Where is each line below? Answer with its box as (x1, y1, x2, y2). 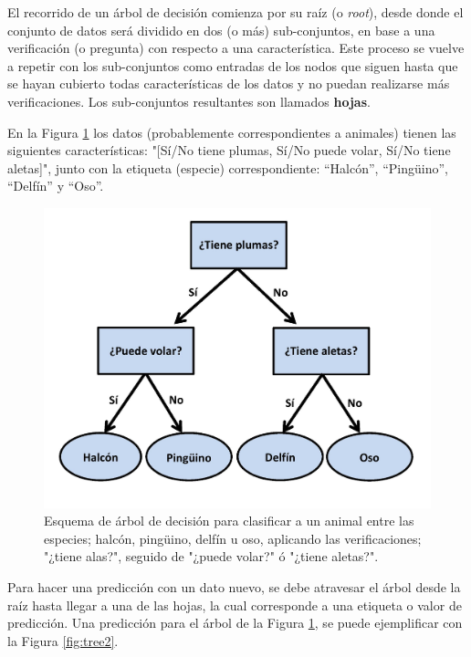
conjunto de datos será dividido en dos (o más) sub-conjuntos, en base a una (7, 20, 435, 39)
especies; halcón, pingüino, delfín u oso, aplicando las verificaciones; (44, 528, 422, 547)
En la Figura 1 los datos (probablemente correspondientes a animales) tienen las (7, 122, 456, 141)
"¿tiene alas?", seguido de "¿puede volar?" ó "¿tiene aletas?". (44, 547, 379, 566)
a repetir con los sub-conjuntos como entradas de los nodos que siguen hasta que (7, 56, 458, 75)
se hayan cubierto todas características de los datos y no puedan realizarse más (7, 74, 450, 93)
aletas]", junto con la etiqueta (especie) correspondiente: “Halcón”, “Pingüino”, (7, 158, 448, 177)
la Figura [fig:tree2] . (7, 631, 119, 650)
